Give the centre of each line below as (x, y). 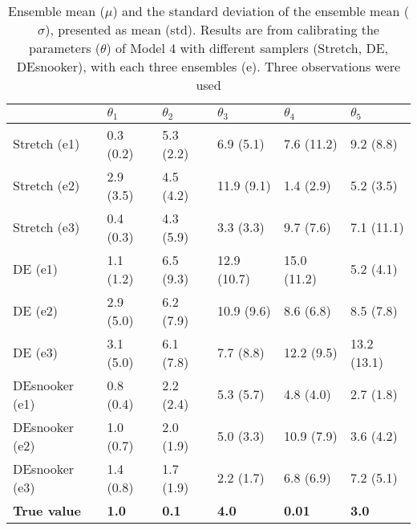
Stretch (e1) (47, 144)
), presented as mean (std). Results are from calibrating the (212, 29)
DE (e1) (36, 269)
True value (47, 510)
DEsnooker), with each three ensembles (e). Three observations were (208, 66)
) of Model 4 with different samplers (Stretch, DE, (247, 48)
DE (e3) (36, 353)
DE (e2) (36, 311)
